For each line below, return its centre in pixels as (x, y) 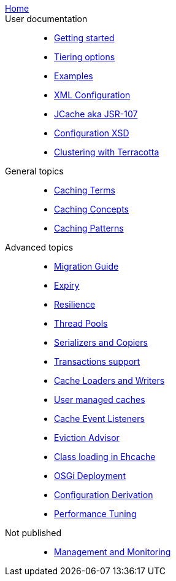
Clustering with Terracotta (107, 152)
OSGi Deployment (90, 476)
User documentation (46, 19)
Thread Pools (81, 323)
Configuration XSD (92, 133)
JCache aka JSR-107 (96, 114)
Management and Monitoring (113, 552)
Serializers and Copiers (101, 342)
